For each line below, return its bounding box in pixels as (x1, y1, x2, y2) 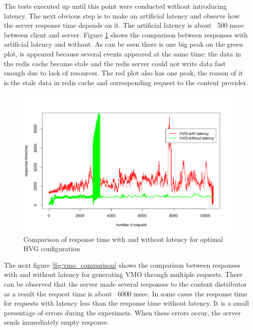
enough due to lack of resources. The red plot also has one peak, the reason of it (4, 68, 243, 78)
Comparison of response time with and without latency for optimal (23, 234, 223, 244)
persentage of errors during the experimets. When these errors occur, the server (4, 307, 241, 317)
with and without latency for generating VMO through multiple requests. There (4, 269, 243, 279)
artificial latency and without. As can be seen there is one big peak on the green (4, 39, 243, 49)
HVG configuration (23, 243, 80, 254)
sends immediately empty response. (4, 317, 109, 327)
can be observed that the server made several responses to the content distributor (4, 278, 247, 289)
